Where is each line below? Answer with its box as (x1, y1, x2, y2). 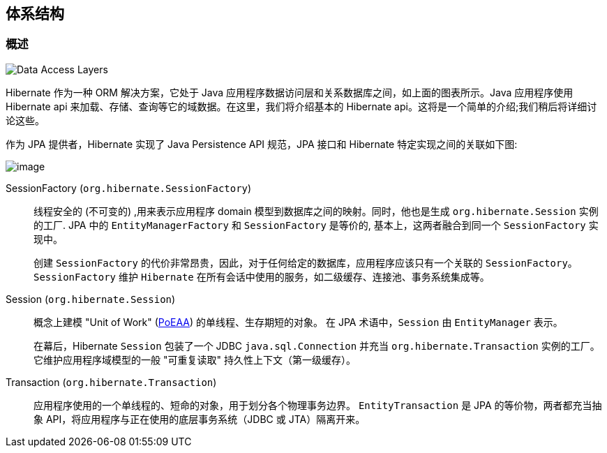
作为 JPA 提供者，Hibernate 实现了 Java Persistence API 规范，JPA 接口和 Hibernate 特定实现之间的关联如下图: (6, 138, 518, 150)
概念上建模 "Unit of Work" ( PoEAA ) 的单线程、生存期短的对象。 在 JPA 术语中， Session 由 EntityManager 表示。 (33, 315, 563, 328)
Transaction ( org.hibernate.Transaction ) (6, 376, 217, 388)
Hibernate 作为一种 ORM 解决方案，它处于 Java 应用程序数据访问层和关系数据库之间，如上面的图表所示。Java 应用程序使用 (6, 86, 574, 98)
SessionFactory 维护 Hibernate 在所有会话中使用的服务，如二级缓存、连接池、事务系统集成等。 (33, 270, 490, 283)
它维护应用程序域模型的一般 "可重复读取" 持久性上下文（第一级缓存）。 (33, 353, 356, 366)
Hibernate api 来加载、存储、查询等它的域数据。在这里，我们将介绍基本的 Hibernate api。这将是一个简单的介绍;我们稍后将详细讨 (6, 100, 597, 112)
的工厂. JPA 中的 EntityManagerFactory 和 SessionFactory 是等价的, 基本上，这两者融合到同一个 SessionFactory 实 (33, 218, 599, 231)
